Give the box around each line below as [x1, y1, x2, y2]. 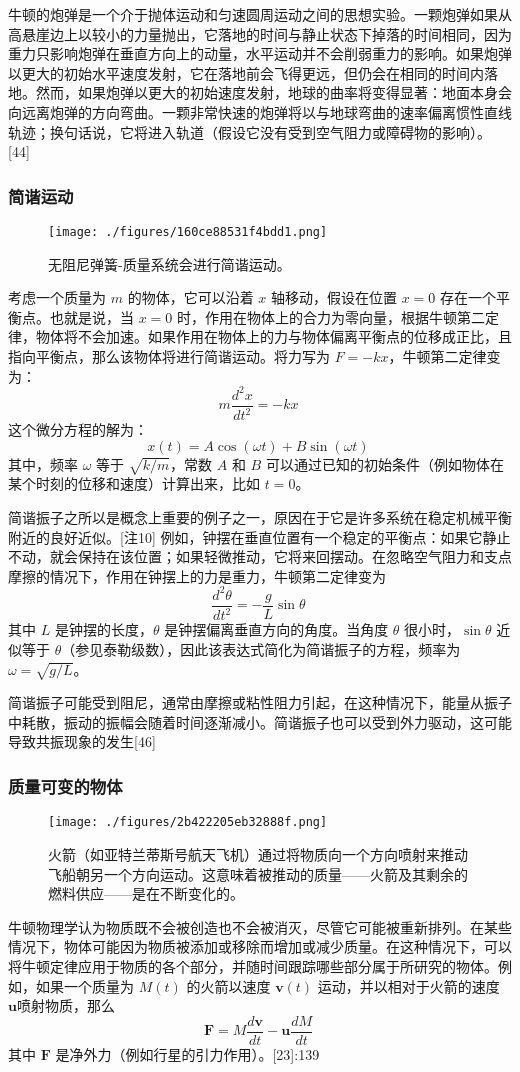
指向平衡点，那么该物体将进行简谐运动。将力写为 [8, 346, 330, 366]
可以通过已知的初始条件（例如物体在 [265, 453, 504, 474]
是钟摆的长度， [54, 619, 153, 640]
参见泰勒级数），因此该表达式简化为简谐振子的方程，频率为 [75, 638, 461, 659]
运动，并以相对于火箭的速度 [317, 975, 500, 996]
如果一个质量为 [35, 975, 134, 996]
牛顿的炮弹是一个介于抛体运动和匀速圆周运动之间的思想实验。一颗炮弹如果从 [8, 4, 512, 24]
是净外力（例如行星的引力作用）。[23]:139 [55, 1043, 320, 1064]
